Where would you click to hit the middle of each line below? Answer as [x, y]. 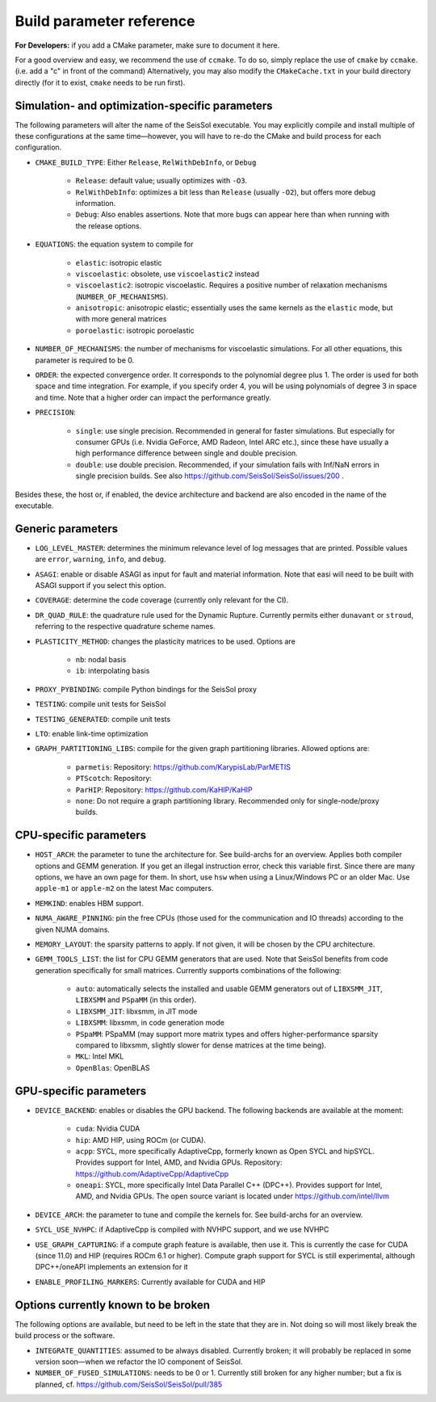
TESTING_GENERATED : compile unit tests [103, 719]
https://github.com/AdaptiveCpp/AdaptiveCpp [152, 1173]
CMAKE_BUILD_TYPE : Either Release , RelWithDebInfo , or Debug [146, 162]
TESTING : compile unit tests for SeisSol [101, 704]
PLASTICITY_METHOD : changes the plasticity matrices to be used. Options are [166, 641]
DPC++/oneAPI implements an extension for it [112, 1267]
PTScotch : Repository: [114, 779]
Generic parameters [67, 529]
